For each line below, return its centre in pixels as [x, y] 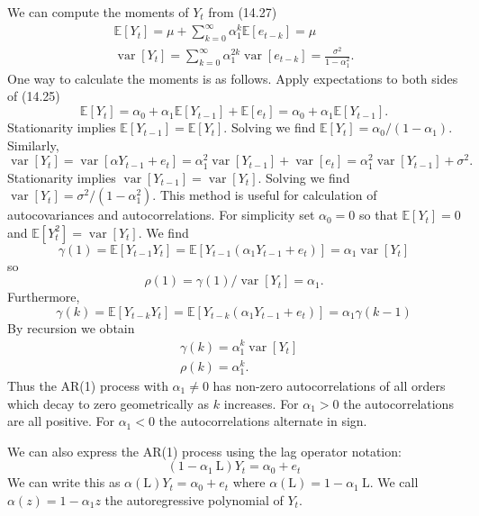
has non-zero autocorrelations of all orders [329, 385]
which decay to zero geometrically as [108, 403]
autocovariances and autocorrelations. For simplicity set [161, 215]
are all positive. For [61, 421]
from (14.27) [243, 12]
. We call [394, 482]
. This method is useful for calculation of [265, 195]
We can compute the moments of [98, 12]
